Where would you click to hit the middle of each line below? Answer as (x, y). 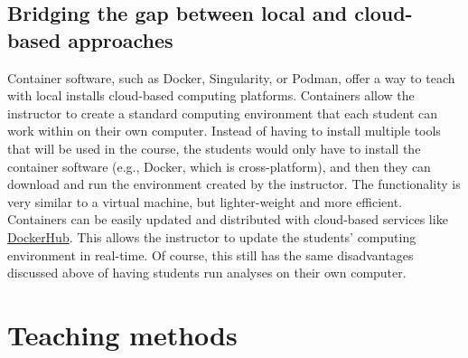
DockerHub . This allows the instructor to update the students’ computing (212, 236)
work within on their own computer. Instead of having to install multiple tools (224, 131)
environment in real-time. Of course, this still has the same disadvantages (211, 254)
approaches (121, 39)
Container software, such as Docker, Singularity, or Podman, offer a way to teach (231, 77)
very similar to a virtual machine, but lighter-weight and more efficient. (205, 201)
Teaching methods (122, 334)
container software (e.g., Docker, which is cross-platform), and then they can (219, 166)
